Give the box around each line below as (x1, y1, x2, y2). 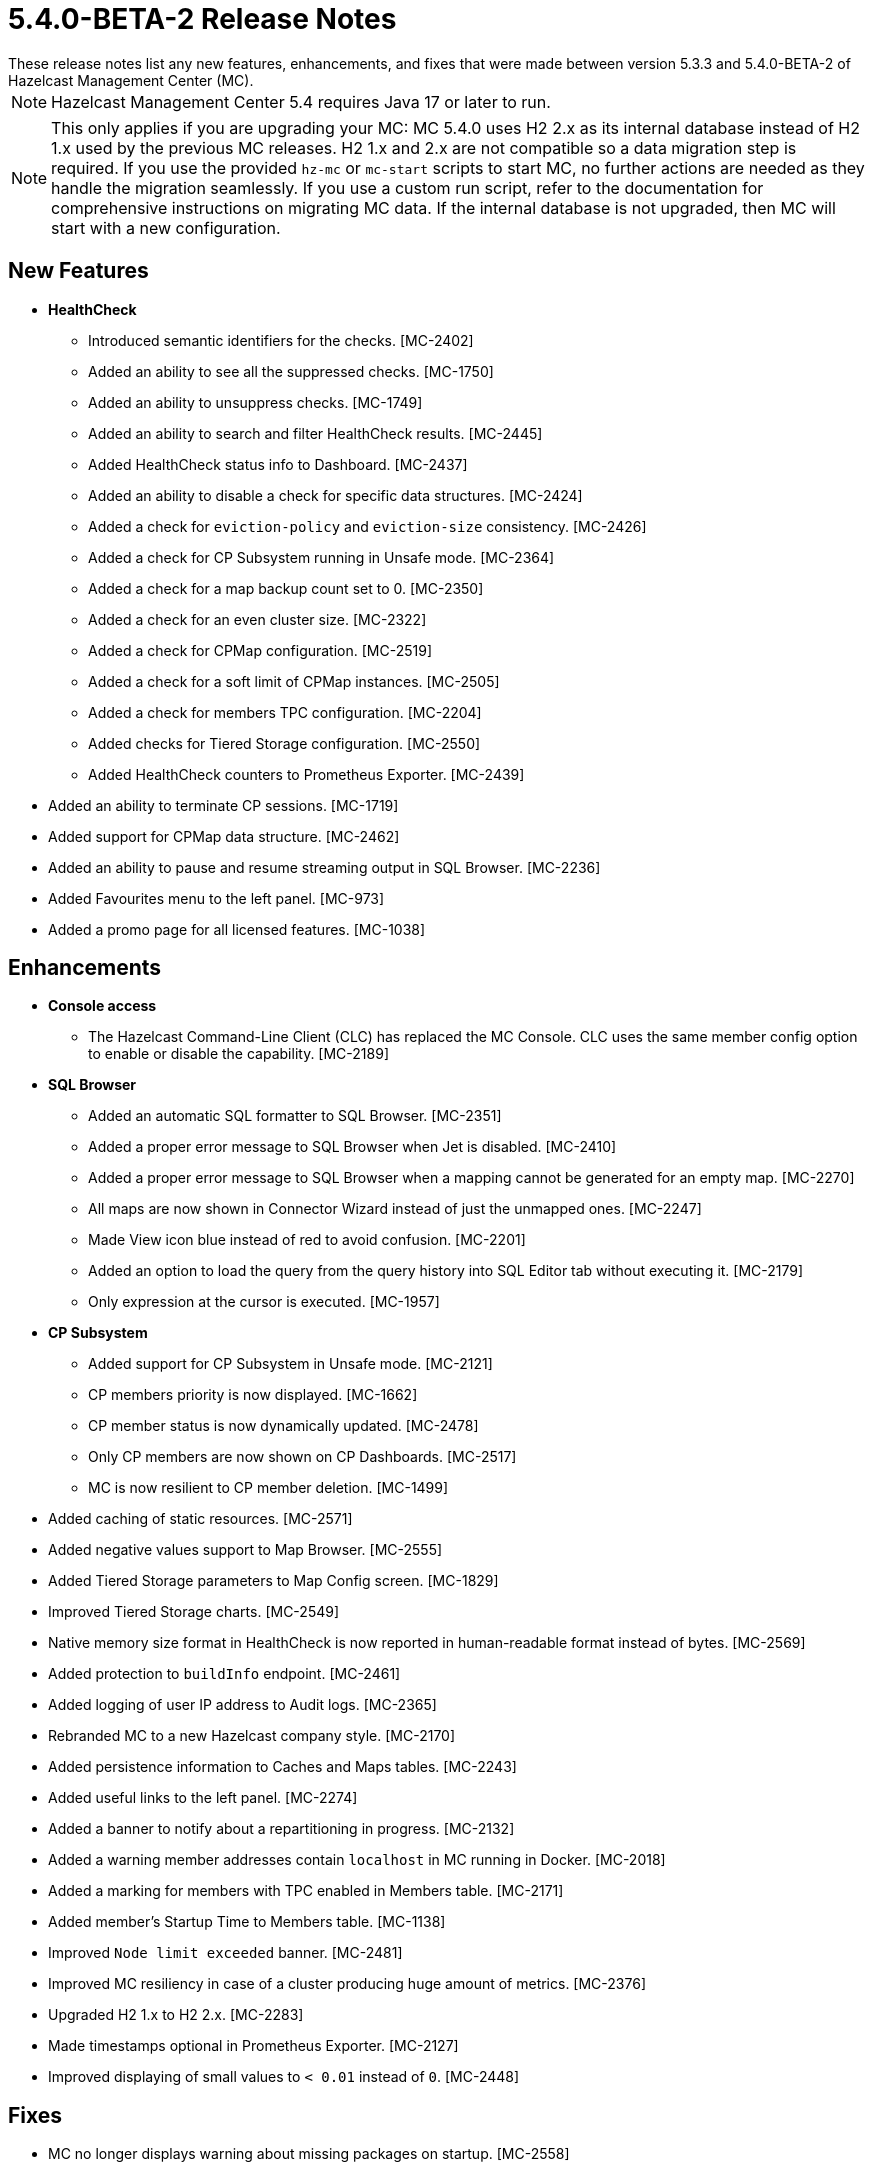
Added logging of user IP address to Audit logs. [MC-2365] (48, 1696, 437, 1714)
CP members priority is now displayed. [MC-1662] (88, 1386, 418, 1404)
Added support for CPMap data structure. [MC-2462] (48, 827, 400, 845)
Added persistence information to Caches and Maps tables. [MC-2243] (48, 1758, 517, 1776)
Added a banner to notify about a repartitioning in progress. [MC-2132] (48, 1820, 515, 1838)
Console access (48, 997, 157, 1015)
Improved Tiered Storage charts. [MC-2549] (48, 1603, 340, 1621)
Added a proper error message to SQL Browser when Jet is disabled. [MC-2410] (88, 1138, 617, 1156)
